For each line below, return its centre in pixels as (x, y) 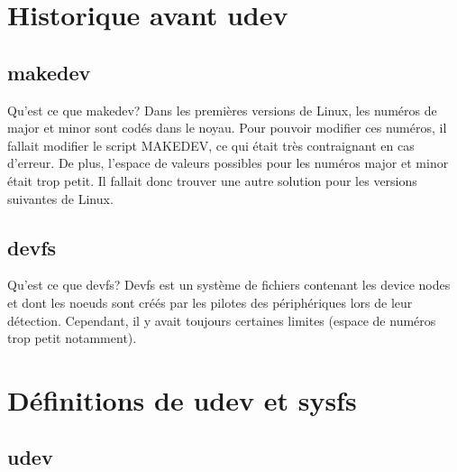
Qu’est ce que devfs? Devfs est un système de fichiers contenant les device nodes (229, 285)
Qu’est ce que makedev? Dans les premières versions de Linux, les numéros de (222, 110)
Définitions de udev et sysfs (182, 399)
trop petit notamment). (72, 338)
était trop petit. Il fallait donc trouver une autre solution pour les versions (212, 180)
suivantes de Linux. (60, 198)
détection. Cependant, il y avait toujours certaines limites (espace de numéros (222, 320)
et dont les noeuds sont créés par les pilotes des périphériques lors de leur (210, 302)
